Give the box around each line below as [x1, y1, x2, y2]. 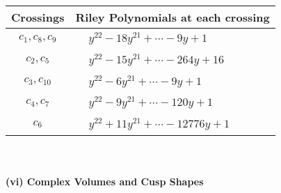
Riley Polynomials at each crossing [75, 9, 270, 25]
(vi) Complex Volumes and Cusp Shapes [6, 173, 204, 188]
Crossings [11, 9, 65, 25]
